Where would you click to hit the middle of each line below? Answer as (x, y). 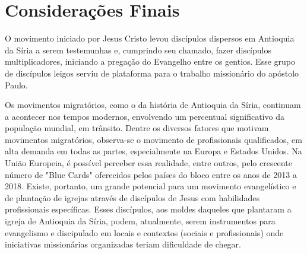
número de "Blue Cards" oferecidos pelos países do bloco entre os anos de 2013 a (151, 174)
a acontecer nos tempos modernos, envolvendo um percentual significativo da (145, 116)
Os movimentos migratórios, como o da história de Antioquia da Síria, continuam (153, 105)
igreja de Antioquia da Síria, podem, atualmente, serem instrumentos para (140, 221)
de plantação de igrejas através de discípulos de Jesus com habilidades (132, 197)
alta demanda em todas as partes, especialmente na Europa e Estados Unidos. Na (153, 151)
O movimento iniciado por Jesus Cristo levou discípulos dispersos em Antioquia (150, 38)
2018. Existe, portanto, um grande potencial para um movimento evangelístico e (151, 186)
